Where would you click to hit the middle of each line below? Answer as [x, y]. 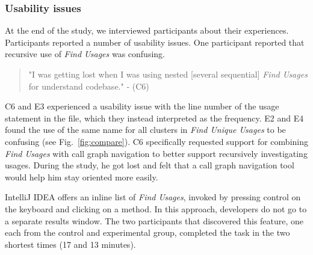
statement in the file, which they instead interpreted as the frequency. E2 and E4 [154, 118]
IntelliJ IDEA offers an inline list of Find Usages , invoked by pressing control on [153, 197]
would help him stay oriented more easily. [82, 177]
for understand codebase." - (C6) [89, 86]
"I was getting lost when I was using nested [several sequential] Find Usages [168, 74]
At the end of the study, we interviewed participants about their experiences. [147, 30]
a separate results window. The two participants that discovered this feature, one [154, 220]
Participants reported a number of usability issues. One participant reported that [155, 42]
